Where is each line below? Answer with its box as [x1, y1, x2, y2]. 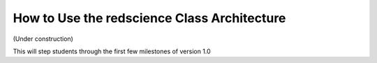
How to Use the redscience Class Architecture [13, 10, 286, 26]
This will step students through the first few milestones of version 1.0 [13, 47, 211, 55]
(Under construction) [13, 35, 73, 43]
